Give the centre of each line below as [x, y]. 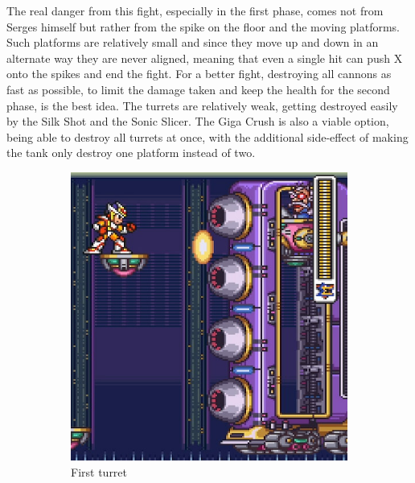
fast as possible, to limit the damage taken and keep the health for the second [198, 89]
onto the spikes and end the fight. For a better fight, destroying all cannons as [199, 74]
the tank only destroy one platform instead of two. [131, 153]
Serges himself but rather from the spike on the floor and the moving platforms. [203, 26]
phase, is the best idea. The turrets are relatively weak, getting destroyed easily [202, 105]
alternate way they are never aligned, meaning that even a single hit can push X [205, 58]
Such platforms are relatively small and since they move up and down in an [193, 42]
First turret [99, 471]
